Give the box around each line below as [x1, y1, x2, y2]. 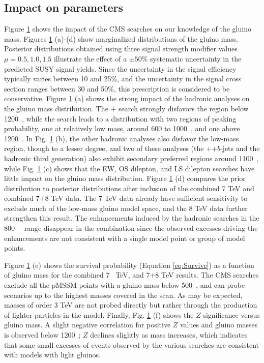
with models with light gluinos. [4, 349, 101, 360]
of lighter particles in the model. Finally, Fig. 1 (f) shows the [4, 309, 194, 320]
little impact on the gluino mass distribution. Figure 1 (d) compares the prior [4, 173, 246, 184]
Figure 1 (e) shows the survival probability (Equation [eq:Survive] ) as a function [4, 259, 254, 270]
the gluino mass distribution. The [4, 103, 108, 113]
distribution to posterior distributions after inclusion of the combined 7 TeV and [4, 183, 254, 193]
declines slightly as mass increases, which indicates [90, 329, 248, 340]
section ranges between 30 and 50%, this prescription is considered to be [4, 83, 230, 94]
